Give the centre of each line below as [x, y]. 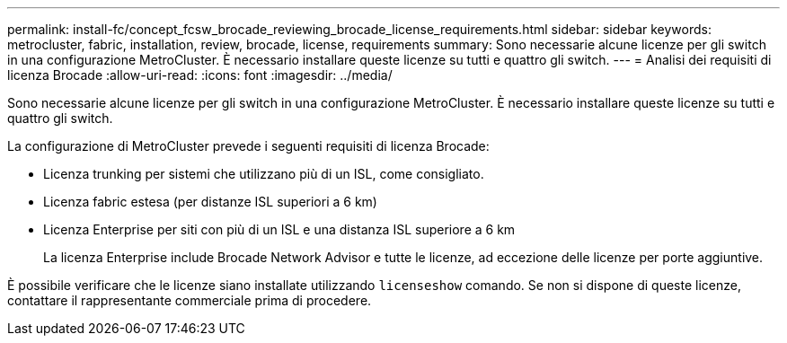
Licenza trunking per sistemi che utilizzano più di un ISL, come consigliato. [264, 174]
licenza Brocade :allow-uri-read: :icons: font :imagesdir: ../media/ [200, 75]
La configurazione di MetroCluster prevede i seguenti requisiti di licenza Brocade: [248, 146]
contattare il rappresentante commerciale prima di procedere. [190, 300]
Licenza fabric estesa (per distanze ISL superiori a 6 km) [210, 202]
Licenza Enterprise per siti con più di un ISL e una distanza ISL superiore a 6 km [279, 229]
